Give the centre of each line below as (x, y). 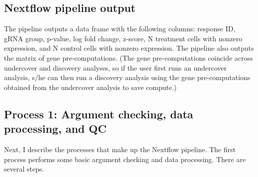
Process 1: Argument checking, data (99, 114)
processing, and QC (55, 129)
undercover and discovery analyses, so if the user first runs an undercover (116, 67)
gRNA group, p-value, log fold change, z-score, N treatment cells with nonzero (123, 38)
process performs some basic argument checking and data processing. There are (125, 159)
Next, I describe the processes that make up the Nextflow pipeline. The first (120, 149)
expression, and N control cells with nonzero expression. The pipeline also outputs (129, 48)
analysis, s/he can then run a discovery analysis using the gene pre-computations (127, 77)
